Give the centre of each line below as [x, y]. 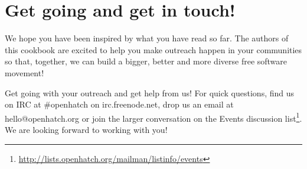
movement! [25, 72]
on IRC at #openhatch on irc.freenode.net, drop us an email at [119, 104]
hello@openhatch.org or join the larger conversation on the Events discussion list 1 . [153, 117]
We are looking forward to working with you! [86, 129]
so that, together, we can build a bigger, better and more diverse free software [146, 61]
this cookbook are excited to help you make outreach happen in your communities [153, 49]
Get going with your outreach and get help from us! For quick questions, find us [150, 92]
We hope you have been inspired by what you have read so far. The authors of [147, 38]
